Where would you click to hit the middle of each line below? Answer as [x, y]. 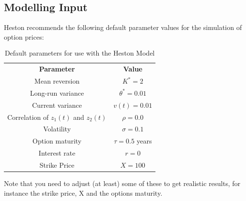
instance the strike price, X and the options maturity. [83, 193]
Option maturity [57, 141]
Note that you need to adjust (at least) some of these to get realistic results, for [122, 183]
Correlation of [28, 117]
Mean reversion [57, 81]
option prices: [24, 36]
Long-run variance [57, 93]
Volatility [57, 129]
